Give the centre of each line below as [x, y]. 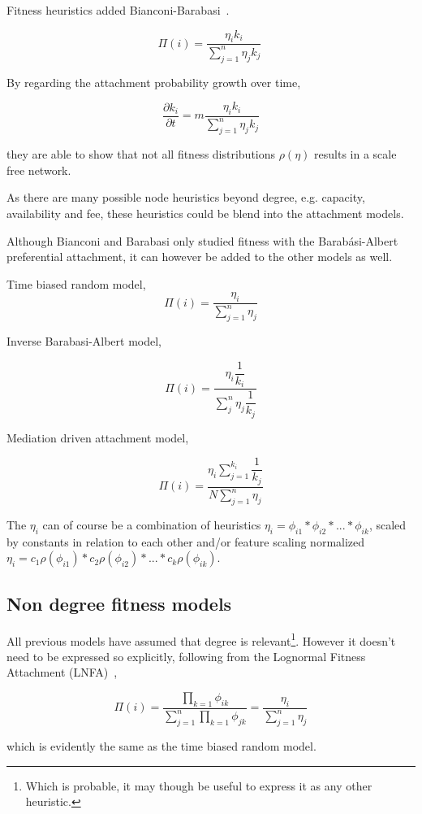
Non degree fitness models [119, 603]
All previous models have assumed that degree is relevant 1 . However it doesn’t [201, 639]
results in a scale [355, 154]
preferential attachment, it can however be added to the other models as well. [200, 257]
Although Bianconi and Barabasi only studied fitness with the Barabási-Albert [202, 240]
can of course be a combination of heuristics [152, 525]
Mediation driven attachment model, [98, 437]
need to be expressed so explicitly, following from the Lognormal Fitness [186, 656]
